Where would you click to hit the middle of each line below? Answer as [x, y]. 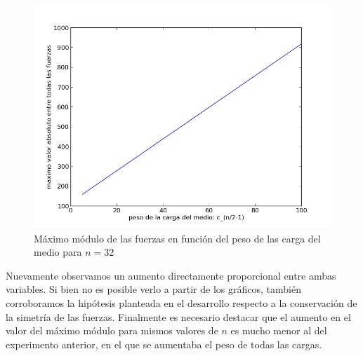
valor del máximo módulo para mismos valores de [112, 330]
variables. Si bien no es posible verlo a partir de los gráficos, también [153, 289]
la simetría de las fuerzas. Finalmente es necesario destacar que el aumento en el [178, 316]
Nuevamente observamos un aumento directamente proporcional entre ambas [171, 275]
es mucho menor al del [279, 330]
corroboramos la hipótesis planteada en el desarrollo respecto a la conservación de [181, 302]
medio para [58, 252]
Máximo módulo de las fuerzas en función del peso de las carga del [177, 238]
